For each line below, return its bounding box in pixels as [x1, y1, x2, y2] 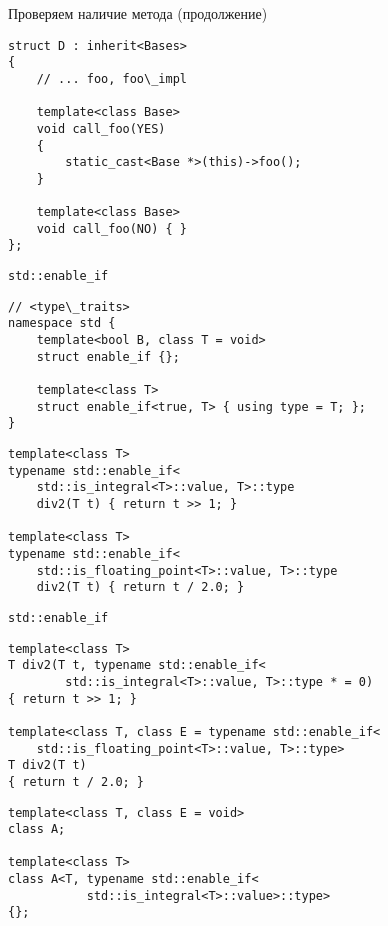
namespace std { [8, 316, 116, 331]
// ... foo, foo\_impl [36, 71, 187, 86]
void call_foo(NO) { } [36, 221, 187, 236]
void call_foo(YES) [36, 121, 166, 136]
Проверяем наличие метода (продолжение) [8, 3, 268, 23]
